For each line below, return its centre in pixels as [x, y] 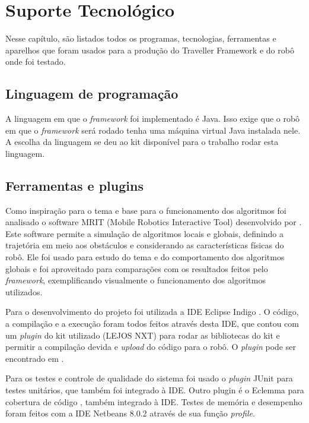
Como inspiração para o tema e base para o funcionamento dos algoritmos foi [146, 210]
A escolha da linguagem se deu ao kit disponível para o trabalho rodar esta [142, 142]
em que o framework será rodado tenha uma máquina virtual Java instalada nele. [153, 130]
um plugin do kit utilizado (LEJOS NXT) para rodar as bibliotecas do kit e [143, 335]
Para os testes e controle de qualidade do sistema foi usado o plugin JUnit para [149, 378]
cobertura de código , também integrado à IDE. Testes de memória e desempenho [154, 401]
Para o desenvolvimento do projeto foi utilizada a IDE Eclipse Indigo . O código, [152, 312]
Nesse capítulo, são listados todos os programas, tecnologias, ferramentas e [141, 38]
